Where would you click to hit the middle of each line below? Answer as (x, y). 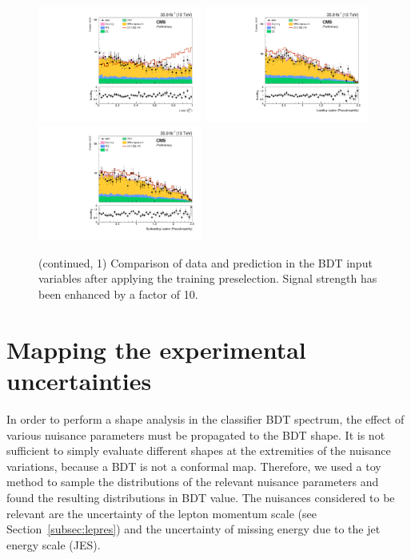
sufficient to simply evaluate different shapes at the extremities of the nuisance (199, 450)
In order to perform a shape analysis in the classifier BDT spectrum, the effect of (205, 418)
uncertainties (79, 380)
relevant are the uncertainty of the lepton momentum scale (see (162, 513)
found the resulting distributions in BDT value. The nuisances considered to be (201, 497)
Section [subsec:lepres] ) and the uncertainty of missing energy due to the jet (194, 529)
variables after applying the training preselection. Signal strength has (208, 278)
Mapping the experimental (156, 349)
